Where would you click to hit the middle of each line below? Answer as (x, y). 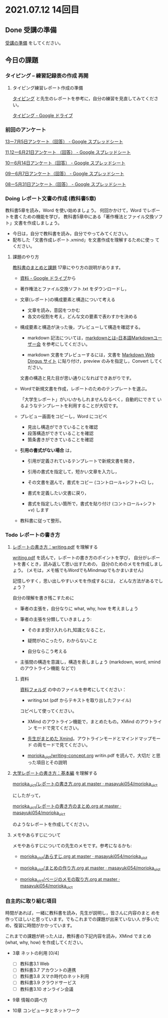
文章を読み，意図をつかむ (54, 310)
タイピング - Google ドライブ (43, 115)
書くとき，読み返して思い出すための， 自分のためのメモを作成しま (90, 564)
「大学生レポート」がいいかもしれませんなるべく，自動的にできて (88, 399)
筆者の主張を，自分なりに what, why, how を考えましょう (79, 608)
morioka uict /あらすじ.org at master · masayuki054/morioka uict (83, 857)
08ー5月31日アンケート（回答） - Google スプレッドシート (66, 184)
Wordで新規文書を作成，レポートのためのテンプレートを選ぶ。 (85, 389)
